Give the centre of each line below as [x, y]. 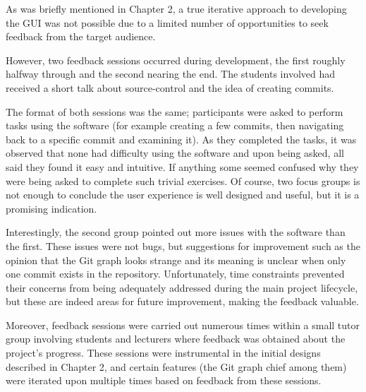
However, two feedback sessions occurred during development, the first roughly [176, 60]
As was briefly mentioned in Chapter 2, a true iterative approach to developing [176, 8]
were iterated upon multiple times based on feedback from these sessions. [164, 380]
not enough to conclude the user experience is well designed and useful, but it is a [183, 195]
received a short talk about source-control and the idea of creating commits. [170, 87]
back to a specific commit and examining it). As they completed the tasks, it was [181, 139]
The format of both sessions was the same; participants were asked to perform [175, 111]
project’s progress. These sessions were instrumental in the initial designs [163, 353]
